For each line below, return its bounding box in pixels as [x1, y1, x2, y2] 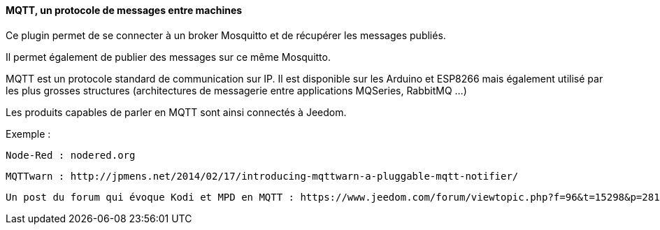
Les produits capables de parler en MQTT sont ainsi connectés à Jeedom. [6, 106, 347, 118]
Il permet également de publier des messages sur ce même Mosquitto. [6, 50, 331, 63]
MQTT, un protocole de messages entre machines [6, 4, 243, 16]
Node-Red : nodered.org [6, 149, 136, 161]
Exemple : [6, 127, 51, 140]
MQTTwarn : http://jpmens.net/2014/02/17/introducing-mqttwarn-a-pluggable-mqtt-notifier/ [6, 170, 519, 182]
